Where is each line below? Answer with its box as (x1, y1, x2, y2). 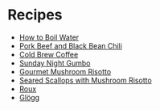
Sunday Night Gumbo (18, 58, 91, 68)
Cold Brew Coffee (18, 49, 79, 59)
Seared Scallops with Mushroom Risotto (18, 75, 152, 85)
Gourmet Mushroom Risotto (18, 66, 112, 76)
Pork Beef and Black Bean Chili (18, 40, 122, 50)
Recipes (7, 6, 63, 24)
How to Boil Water (18, 32, 80, 42)
